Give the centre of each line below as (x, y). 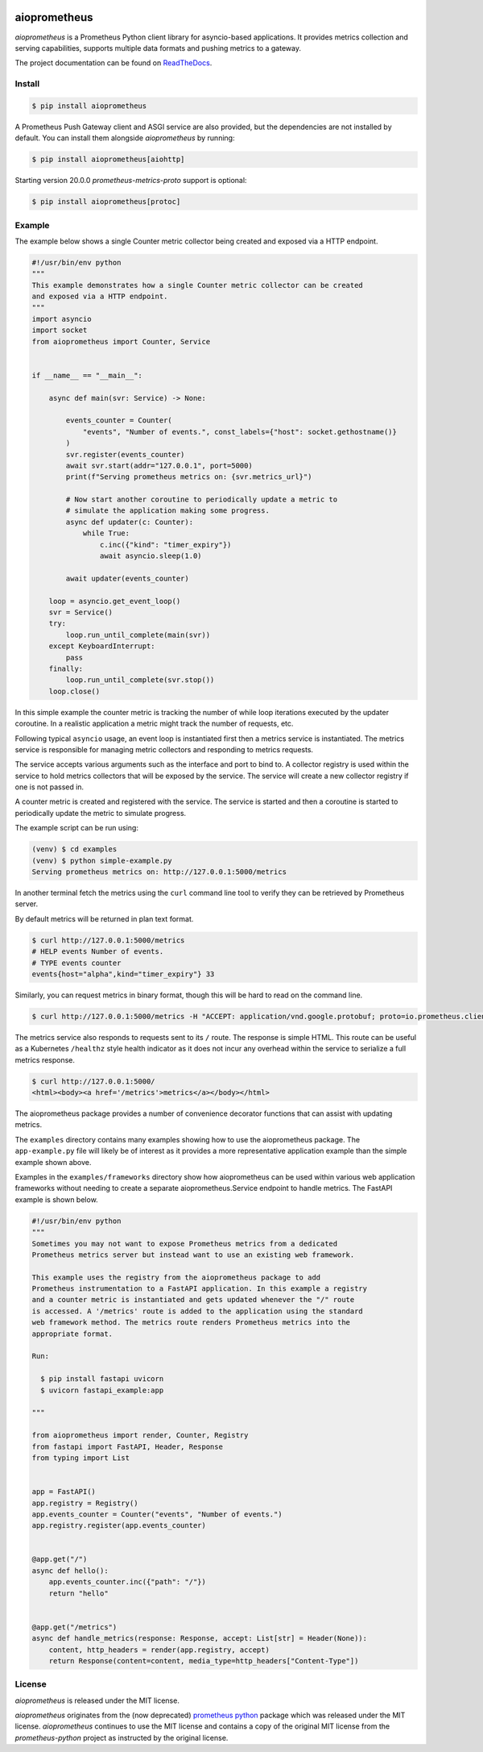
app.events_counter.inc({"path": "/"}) (128, 1582)
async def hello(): (70, 1571)
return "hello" (78, 1593)
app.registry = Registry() (85, 1503)
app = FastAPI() (64, 1492)
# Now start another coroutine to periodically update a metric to (202, 499)
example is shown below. (56, 1199)
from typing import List (81, 1458)
